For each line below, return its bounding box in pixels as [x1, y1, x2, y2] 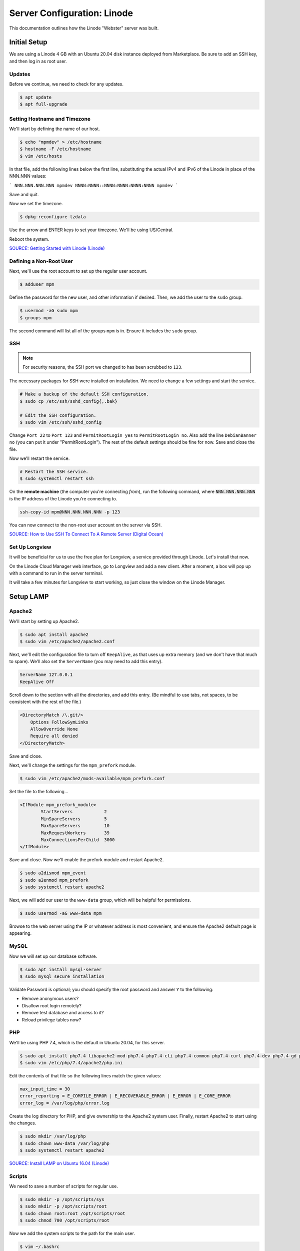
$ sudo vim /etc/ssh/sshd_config [19, 419, 102, 425]
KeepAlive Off [19, 679, 54, 685]
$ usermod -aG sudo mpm [19, 308, 78, 314]
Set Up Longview [9, 543, 51, 550]
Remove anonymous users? [21, 996, 79, 1002]
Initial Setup [9, 38, 47, 47]
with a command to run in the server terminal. [9, 570, 103, 576]
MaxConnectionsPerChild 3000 [40, 837, 115, 843]
